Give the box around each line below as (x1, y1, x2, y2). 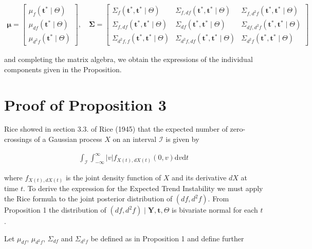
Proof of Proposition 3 (4, 94, 167, 115)
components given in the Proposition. (4, 64, 122, 74)
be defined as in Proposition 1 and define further (90, 233, 244, 243)
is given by (166, 134, 199, 144)
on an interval (113, 134, 157, 144)
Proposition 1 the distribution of (4, 204, 106, 215)
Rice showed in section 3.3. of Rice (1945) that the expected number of (4, 123, 228, 134)
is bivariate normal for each (172, 204, 258, 215)
